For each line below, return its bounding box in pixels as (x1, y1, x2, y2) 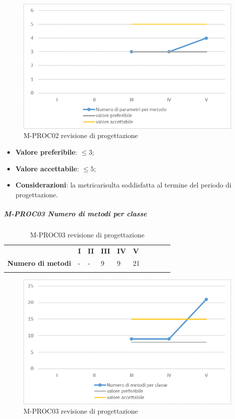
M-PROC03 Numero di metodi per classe (4, 209, 147, 218)
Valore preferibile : (15, 147, 77, 157)
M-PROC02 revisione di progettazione (23, 130, 138, 140)
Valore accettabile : (15, 163, 79, 173)
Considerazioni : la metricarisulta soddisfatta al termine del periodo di (15, 180, 232, 190)
